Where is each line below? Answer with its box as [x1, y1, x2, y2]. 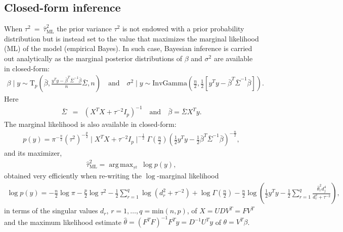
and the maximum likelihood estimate [4, 216, 121, 227]
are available [213, 53, 253, 63]
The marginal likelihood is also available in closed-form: [4, 119, 177, 129]
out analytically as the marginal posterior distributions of [4, 53, 183, 63]
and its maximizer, [4, 148, 62, 158]
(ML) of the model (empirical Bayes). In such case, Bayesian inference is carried [4, 43, 252, 54]
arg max [109, 161, 134, 168]
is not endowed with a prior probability [122, 23, 244, 34]
